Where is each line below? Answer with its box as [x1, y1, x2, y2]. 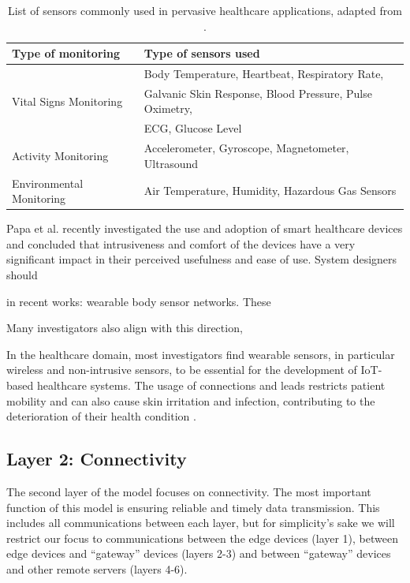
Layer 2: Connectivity [6, 447, 187, 471]
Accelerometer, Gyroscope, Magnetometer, [143, 140, 349, 156]
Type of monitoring [12, 45, 120, 62]
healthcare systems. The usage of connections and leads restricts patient [36, 377, 386, 394]
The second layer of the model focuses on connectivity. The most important [6, 484, 371, 500]
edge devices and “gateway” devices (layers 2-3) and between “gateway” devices [6, 545, 391, 562]
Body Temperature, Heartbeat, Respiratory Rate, [143, 65, 384, 82]
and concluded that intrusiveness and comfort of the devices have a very [6, 235, 356, 252]
